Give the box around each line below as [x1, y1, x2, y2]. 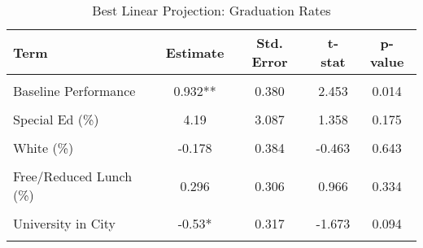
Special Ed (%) [13, 110, 99, 128]
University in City [13, 214, 116, 233]
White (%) [13, 138, 74, 157]
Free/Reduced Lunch [13, 167, 133, 185]
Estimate [165, 42, 225, 62]
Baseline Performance [13, 81, 136, 100]
